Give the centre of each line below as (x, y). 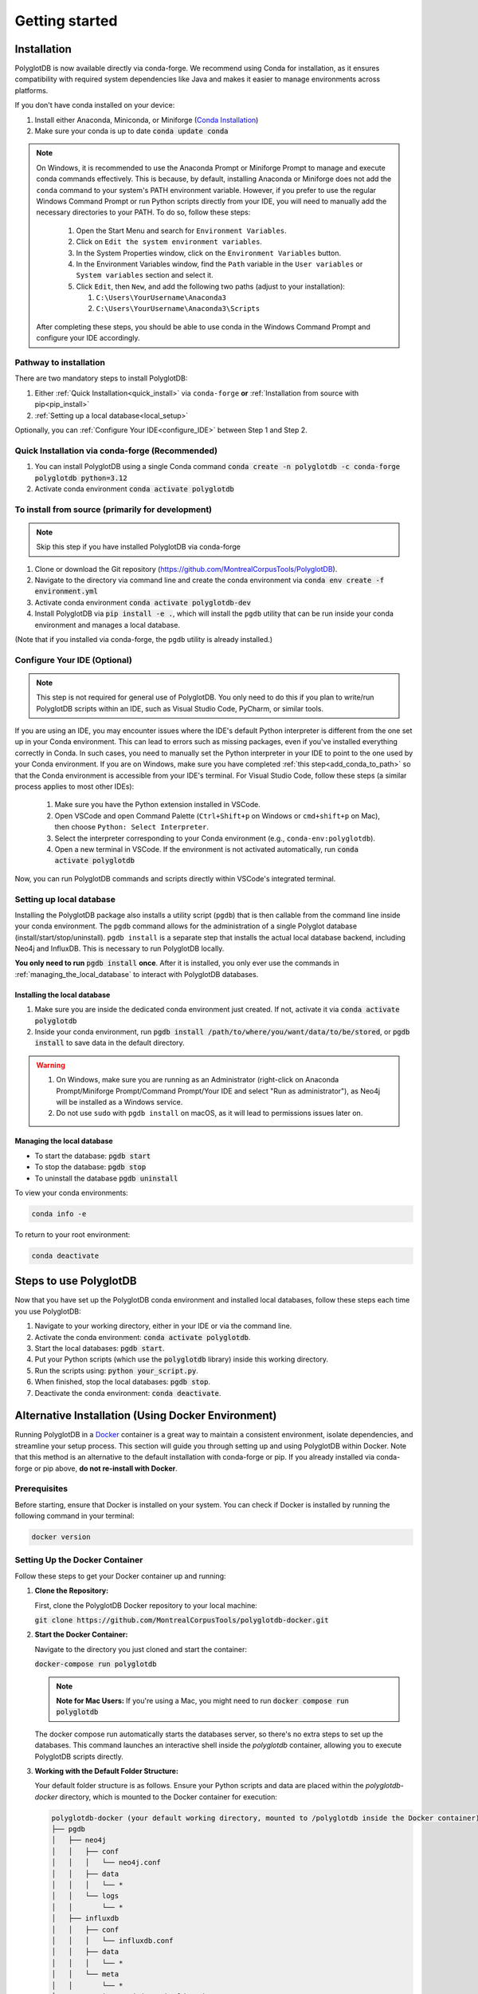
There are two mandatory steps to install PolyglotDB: (101, 378)
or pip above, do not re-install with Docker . (106, 1468)
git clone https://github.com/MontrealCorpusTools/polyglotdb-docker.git (182, 1620)
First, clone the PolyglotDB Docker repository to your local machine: (146, 1605)
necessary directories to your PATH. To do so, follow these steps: (143, 212)
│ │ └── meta (85, 1974)
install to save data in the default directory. (110, 1043)
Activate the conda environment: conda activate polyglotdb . (143, 1337)
